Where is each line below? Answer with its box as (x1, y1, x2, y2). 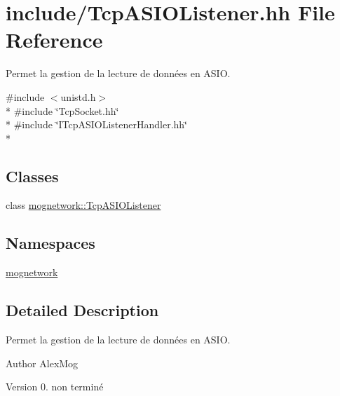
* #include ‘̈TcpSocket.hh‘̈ (6, 103, 119, 118)
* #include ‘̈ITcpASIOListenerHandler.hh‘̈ (6, 117, 188, 132)
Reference (6, 25, 103, 54)
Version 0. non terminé (6, 379, 104, 394)
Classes (6, 165, 59, 186)
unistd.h (60, 89, 96, 104)
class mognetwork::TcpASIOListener (6, 198, 161, 212)
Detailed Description (6, 299, 159, 321)
